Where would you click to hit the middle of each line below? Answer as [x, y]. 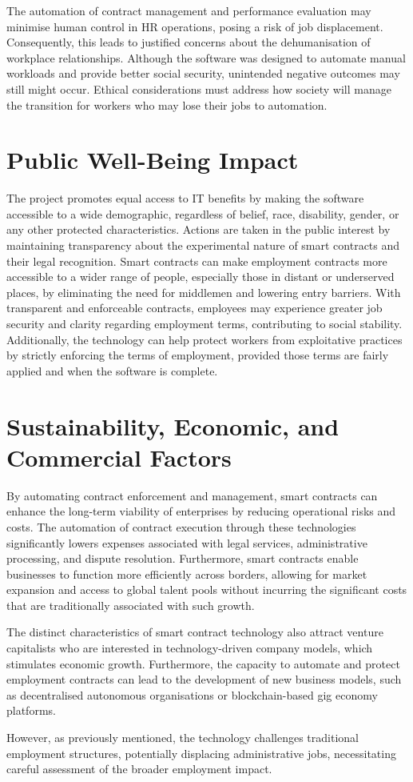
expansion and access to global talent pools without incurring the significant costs [207, 590]
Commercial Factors [119, 457]
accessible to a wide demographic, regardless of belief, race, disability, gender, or [203, 213]
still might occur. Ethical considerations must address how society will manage [199, 88]
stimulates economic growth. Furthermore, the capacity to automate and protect [203, 663]
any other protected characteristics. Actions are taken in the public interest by [199, 229]
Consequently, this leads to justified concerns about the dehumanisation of [189, 42]
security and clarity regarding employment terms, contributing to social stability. [205, 324]
